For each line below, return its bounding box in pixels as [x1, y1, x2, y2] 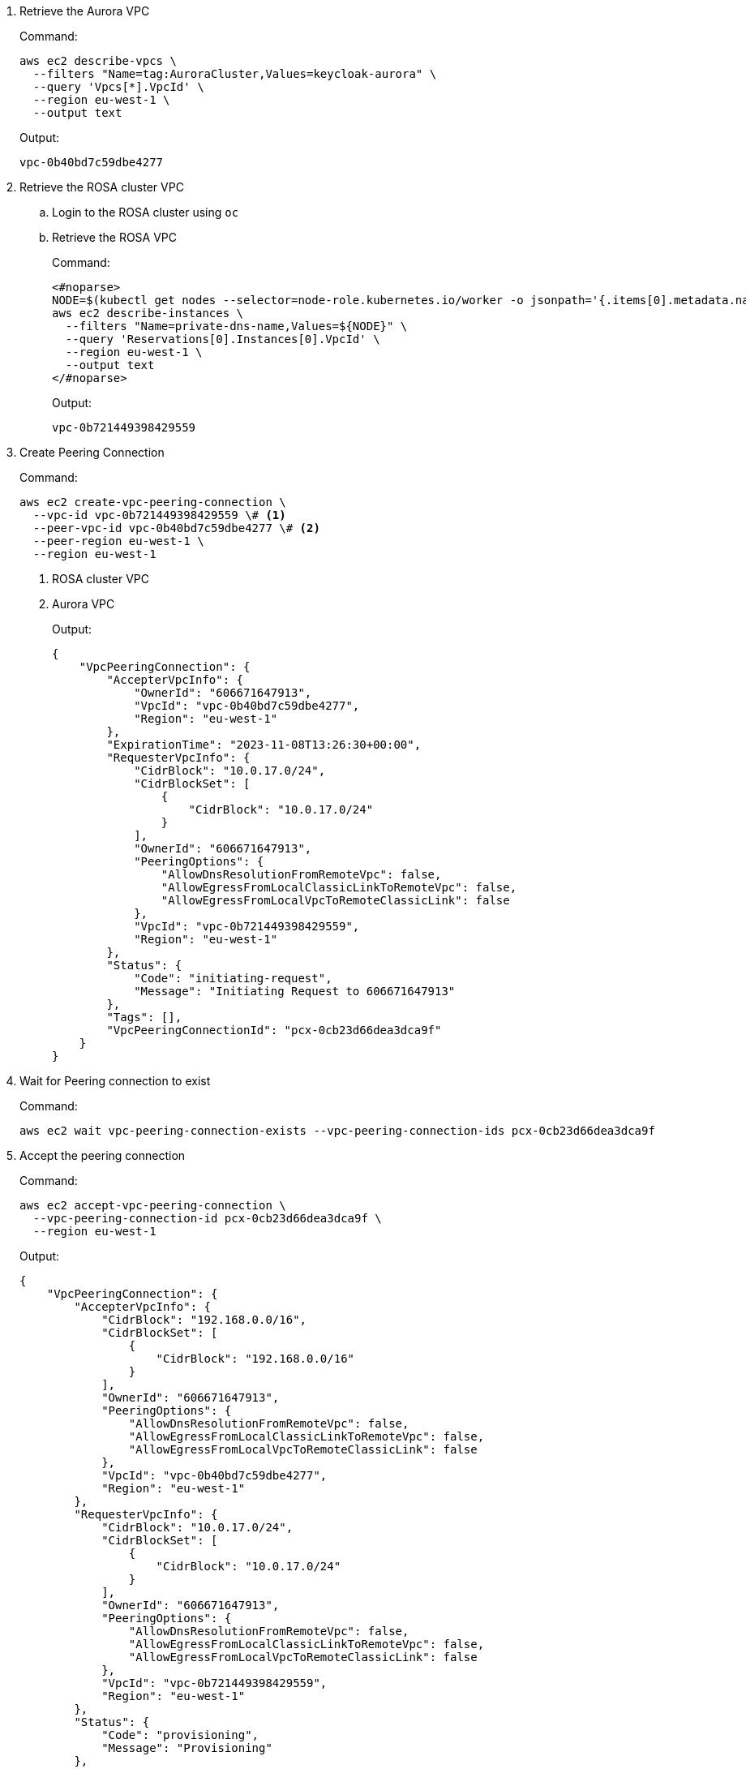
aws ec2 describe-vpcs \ [19, 54, 177, 67]
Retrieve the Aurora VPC [19, 4, 150, 18]
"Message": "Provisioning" [101, 1741, 272, 1754]
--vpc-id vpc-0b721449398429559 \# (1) [32, 509, 286, 522]
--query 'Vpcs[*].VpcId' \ [32, 80, 204, 93]
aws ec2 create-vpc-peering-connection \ [19, 496, 286, 509]
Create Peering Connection [19, 445, 165, 459]
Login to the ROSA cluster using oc [52, 205, 239, 219]
